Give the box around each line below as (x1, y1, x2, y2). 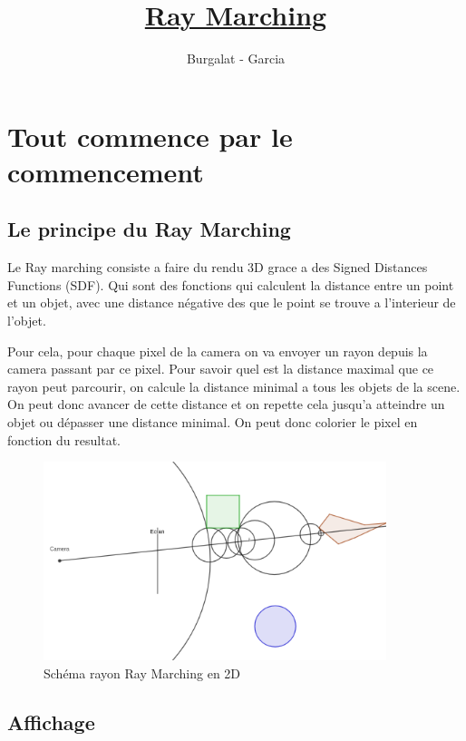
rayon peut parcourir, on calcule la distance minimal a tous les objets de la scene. (7, 376, 461, 395)
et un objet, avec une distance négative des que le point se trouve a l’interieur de (7, 293, 456, 312)
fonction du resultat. (7, 430, 121, 449)
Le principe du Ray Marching (7, 215, 291, 243)
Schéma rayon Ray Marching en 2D (44, 663, 241, 682)
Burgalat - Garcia (186, 49, 286, 68)
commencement (7, 152, 204, 190)
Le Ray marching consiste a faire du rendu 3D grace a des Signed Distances (7, 258, 428, 277)
